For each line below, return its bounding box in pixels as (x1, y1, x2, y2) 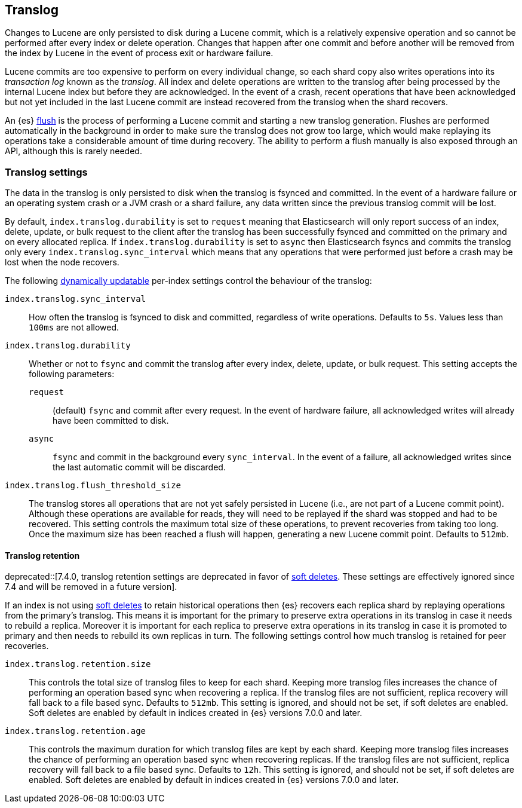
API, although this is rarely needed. (5, 146, 142, 157)
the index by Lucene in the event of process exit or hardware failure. (5, 48, 274, 59)
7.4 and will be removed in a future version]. (5, 581, 177, 592)
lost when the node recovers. (5, 257, 119, 268)
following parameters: (29, 369, 115, 379)
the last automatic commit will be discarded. (53, 462, 226, 473)
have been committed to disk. (53, 415, 169, 426)
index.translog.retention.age (5, 726, 146, 736)
